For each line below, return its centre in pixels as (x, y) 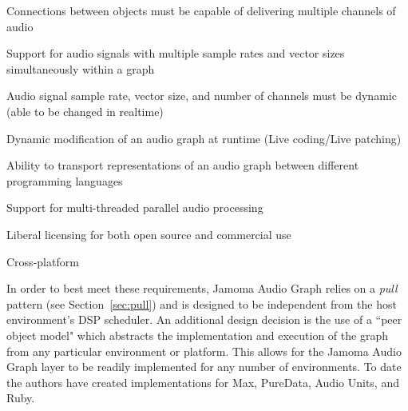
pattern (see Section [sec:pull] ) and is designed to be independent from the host (202, 303)
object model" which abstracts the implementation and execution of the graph (197, 335)
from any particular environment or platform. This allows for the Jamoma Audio (204, 351)
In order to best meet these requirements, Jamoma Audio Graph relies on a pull (202, 288)
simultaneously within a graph (81, 68)
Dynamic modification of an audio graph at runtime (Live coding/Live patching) (204, 138)
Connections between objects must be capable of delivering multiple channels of (201, 10)
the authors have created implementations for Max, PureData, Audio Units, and (203, 382)
